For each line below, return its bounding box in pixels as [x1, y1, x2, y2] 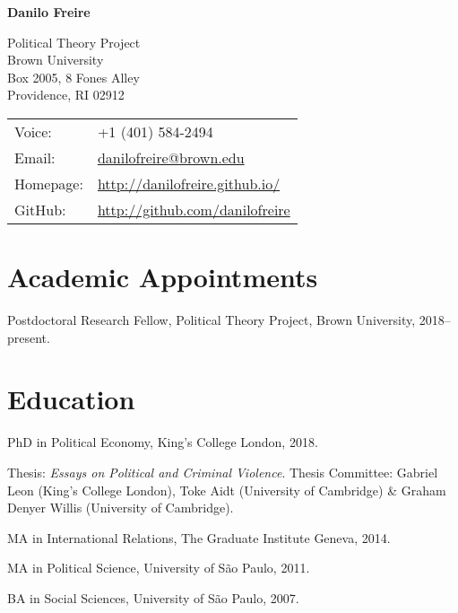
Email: [14, 146, 56, 168]
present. [7, 328, 50, 346]
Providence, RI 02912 [7, 85, 125, 104]
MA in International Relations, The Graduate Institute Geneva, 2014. [7, 528, 391, 547]
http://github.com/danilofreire [97, 198, 290, 220]
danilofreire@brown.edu [97, 146, 245, 168]
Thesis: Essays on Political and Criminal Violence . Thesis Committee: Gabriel [7, 463, 438, 481]
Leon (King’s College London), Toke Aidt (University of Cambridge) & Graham [7, 480, 446, 499]
